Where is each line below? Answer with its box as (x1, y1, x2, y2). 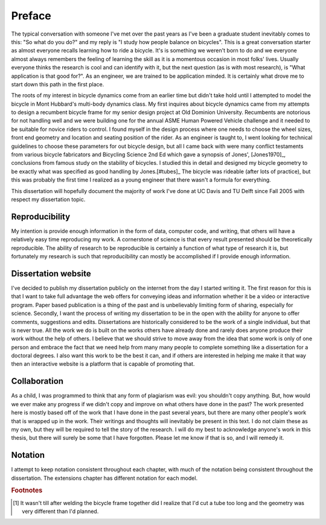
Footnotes (11, 486, 43, 495)
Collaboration (11, 376, 63, 386)
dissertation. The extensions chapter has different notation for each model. (11, 474, 198, 482)
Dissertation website (11, 269, 91, 279)
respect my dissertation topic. (11, 196, 86, 203)
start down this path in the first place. (11, 80, 104, 87)
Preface (11, 9, 51, 22)
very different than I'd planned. (22, 507, 99, 515)
